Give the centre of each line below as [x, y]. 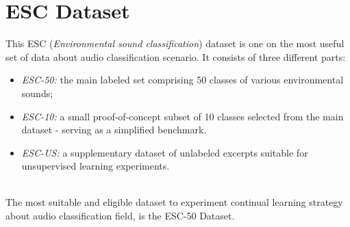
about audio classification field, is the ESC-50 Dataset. [120, 216]
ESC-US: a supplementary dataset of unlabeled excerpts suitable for [165, 152]
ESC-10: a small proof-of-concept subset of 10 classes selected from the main [183, 116]
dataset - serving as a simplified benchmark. [114, 130]
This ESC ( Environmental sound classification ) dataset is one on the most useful [175, 43]
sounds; [37, 93]
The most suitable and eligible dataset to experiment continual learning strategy [174, 202]
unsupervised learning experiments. [96, 166]
